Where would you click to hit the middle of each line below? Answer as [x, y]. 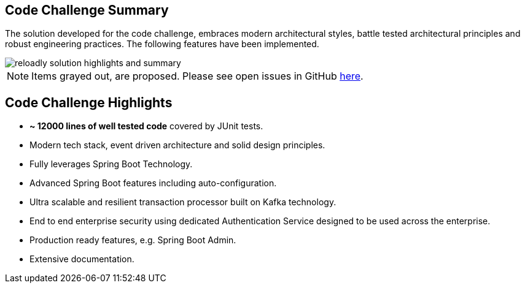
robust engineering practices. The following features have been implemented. [162, 44]
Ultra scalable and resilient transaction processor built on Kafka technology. [183, 202]
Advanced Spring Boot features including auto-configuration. [153, 183]
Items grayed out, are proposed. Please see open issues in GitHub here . [197, 76]
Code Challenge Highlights [89, 102]
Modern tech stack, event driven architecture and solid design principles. [177, 145]
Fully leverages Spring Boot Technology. [111, 164]
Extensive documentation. [82, 259]
